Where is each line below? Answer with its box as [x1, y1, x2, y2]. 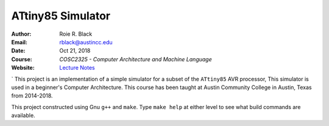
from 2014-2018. [11, 92, 53, 99]
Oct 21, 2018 [59, 47, 91, 55]
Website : [11, 64, 35, 71]
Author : [11, 30, 32, 38]
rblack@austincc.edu [59, 38, 113, 45]
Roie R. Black [59, 30, 93, 38]
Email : [11, 38, 27, 45]
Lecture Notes [59, 64, 96, 71]
